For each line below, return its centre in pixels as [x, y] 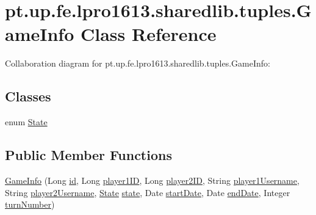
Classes [28, 96]
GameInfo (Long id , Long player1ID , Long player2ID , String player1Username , [152, 180]
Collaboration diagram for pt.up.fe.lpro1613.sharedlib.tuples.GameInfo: [138, 63]
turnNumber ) [30, 204]
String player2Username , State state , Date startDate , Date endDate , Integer [148, 192]
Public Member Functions [88, 155]
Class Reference [148, 34]
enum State [26, 122]
